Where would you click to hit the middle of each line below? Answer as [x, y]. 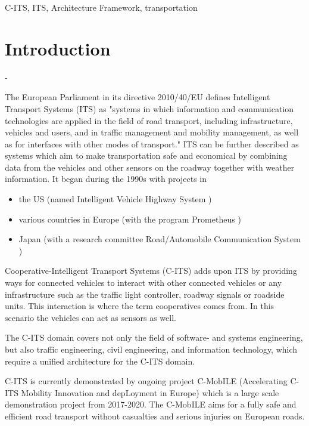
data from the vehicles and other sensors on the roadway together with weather [150, 167]
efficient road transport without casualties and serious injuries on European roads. [155, 416]
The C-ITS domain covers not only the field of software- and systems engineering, [154, 337]
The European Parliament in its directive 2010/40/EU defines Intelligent [138, 97]
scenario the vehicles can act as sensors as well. [90, 317]
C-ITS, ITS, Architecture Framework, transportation [101, 7]
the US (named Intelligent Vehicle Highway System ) [115, 199]
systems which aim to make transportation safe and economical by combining [146, 155]
